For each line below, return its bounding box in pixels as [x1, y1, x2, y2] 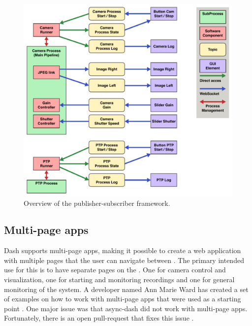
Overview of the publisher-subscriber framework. [24, 198, 170, 208]
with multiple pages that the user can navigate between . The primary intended [4, 255, 244, 265]
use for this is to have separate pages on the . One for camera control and [4, 264, 226, 275]
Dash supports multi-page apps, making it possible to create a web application [4, 245, 241, 256]
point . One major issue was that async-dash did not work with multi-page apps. [4, 303, 248, 313]
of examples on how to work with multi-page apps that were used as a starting [4, 293, 241, 304]
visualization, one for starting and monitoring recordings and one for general [4, 274, 235, 285]
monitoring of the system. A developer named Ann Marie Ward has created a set [4, 284, 249, 294]
